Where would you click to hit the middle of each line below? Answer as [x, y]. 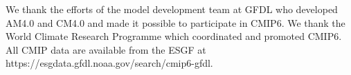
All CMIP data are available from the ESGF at [106, 49]
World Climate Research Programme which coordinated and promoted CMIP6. [174, 36]
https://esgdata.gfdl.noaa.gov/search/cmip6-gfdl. [109, 63]
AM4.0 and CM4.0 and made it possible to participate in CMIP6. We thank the [175, 22]
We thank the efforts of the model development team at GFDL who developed [172, 9]
